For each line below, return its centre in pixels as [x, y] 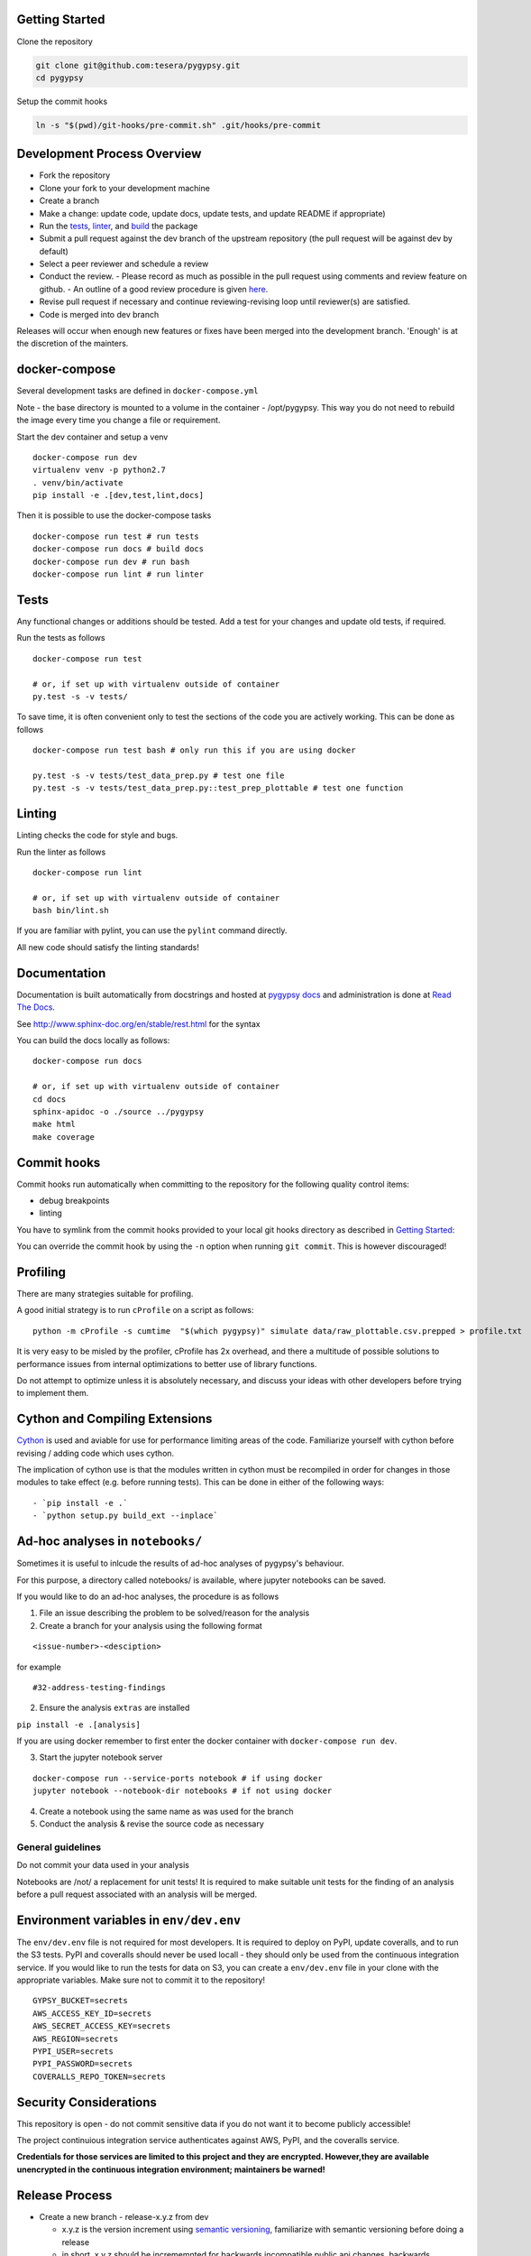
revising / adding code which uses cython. [96, 1453]
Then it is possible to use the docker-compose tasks [114, 515]
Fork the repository [75, 175]
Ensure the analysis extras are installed [114, 1708]
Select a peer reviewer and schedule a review [124, 264]
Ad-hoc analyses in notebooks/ [110, 1542]
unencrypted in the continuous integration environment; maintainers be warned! [171, 2169]
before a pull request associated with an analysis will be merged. [137, 1894]
